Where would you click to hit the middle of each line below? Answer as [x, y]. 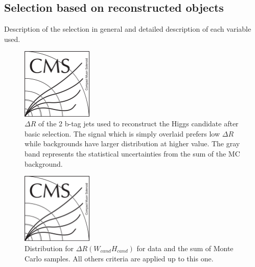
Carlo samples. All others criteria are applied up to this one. [119, 258]
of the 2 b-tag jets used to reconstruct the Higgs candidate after [138, 124]
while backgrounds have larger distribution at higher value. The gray [132, 143]
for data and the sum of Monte [185, 248]
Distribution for [49, 248]
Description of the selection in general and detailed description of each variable [128, 29]
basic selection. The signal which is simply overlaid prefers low [122, 133]
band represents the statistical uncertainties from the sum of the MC [132, 153]
